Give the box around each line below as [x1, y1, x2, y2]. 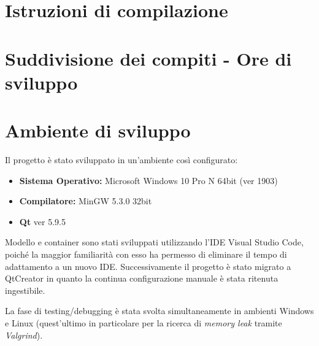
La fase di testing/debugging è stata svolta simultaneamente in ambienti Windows [5, 304, 314, 317]
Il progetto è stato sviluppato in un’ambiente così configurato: [5, 153, 238, 166]
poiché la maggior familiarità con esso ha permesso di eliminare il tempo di [5, 248, 287, 261]
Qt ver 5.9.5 [19, 215, 66, 228]
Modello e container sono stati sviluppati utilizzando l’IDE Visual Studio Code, [5, 236, 304, 248]
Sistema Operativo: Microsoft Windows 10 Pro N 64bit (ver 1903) [19, 174, 278, 186]
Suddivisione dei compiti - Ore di [5, 45, 292, 71]
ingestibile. [5, 283, 45, 296]
